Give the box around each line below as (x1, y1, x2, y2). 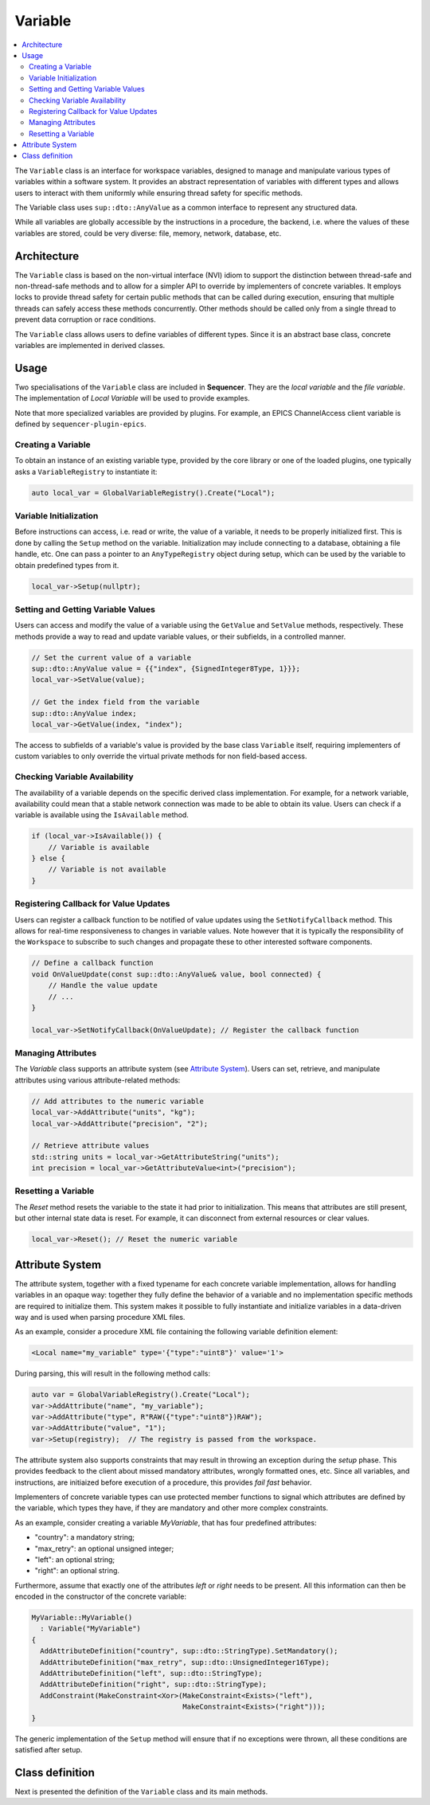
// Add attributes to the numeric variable (31, 1096, 205, 1106)
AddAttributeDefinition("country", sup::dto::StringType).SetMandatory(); (40, 1646, 338, 1656)
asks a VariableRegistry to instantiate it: (14, 467, 158, 476)
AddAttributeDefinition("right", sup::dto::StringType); (40, 1680, 267, 1689)
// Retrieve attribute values (31, 1141, 150, 1150)
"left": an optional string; (34, 1554, 115, 1564)
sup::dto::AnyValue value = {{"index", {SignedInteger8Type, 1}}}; (31, 664, 301, 673)
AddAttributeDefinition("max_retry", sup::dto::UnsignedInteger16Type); (40, 1658, 330, 1666)
